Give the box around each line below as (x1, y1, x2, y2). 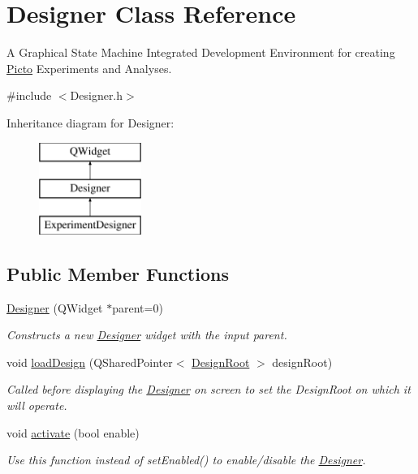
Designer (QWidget (6, 299, 103, 316)
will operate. (6, 397, 67, 414)
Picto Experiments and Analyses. (6, 59, 172, 76)
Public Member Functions (6, 261, 229, 286)
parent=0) (112, 299, 163, 316)
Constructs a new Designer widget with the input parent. (6, 326, 287, 343)
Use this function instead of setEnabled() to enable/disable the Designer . (6, 451, 366, 468)
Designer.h (70, 87, 123, 104)
